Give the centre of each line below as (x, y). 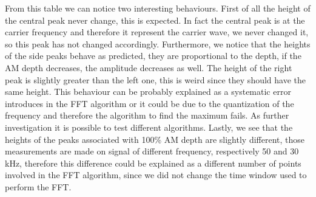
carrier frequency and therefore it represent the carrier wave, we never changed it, (157, 32)
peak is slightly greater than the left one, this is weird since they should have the (156, 79)
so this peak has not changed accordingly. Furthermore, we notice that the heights (158, 43)
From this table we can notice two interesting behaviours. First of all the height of (158, 8)
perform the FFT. (38, 186)
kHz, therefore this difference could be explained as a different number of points (153, 163)
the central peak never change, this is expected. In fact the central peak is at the (155, 20)
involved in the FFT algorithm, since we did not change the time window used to (156, 175)
